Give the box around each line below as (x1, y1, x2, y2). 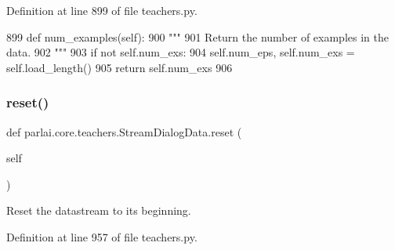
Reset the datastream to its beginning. (6, 202, 191, 219)
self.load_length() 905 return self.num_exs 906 (6, 59, 233, 75)
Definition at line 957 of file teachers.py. (6, 228, 197, 245)
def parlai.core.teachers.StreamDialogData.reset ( (6, 123, 242, 139)
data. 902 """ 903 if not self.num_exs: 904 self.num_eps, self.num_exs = (6, 44, 355, 60)
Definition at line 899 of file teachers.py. (6, 2, 197, 18)
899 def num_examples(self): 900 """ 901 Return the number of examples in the (6, 28, 389, 45)
